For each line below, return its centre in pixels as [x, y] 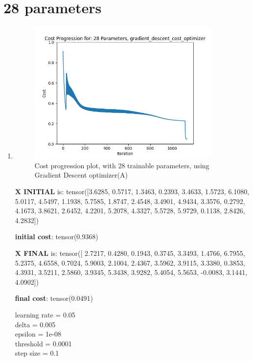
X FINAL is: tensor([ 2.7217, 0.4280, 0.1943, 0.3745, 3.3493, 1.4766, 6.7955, [130, 253]
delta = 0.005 [35, 324]
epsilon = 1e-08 [38, 334]
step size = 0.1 [37, 353]
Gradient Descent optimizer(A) [81, 175]
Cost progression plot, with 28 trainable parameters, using [122, 165]
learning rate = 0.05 [45, 314]
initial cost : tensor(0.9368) [57, 237]
